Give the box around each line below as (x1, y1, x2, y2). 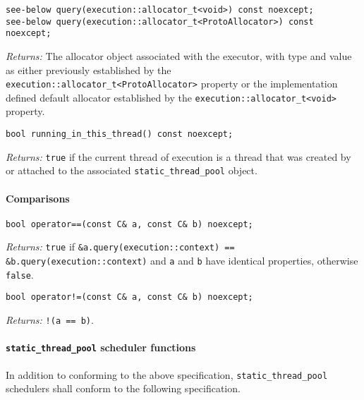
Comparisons (6, 190, 70, 205)
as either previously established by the (6, 62, 171, 77)
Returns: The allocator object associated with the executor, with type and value (6, 48, 352, 63)
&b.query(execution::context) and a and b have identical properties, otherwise (6, 253, 358, 268)
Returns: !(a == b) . (6, 313, 94, 327)
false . (6, 267, 34, 281)
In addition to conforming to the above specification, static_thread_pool (6, 367, 328, 382)
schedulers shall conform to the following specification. (6, 381, 241, 396)
